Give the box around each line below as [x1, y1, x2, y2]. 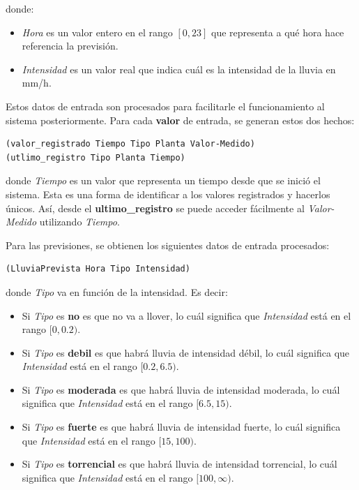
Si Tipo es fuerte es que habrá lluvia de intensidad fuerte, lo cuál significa [22, 420, 341, 434]
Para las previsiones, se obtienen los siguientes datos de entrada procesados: [6, 237, 330, 252]
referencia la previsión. [22, 38, 119, 53]
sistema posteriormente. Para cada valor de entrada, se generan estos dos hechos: [6, 112, 355, 127]
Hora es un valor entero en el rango [22, 24, 173, 39]
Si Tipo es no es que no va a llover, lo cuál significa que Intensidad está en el [22, 308, 351, 322]
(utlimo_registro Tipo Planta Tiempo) [6, 152, 185, 163]
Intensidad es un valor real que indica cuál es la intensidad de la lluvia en [22, 61, 336, 76]
